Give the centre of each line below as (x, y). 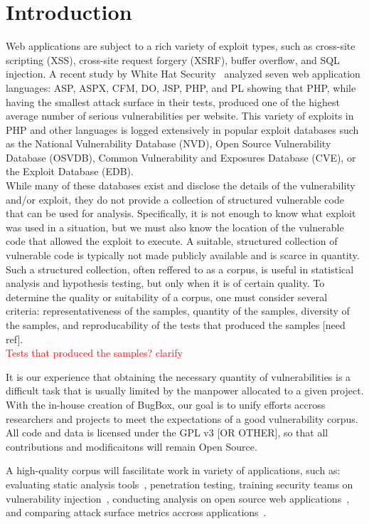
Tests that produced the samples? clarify (94, 353)
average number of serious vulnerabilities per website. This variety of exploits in (180, 116)
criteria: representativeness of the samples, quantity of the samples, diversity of (178, 311)
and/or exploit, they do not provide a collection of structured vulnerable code (175, 199)
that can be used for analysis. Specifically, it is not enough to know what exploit (181, 213)
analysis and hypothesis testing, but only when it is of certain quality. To (165, 283)
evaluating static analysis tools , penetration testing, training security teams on (180, 484)
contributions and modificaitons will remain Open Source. (132, 446)
